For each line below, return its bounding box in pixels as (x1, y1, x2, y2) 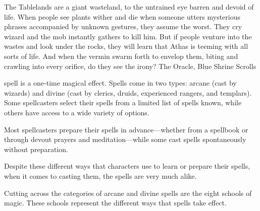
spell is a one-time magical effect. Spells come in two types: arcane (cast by (4, 78, 237, 88)
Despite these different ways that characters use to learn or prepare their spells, (4, 161, 250, 171)
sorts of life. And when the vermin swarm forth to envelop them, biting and (4, 50, 238, 61)
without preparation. (4, 144, 68, 154)
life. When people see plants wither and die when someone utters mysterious (4, 11, 240, 22)
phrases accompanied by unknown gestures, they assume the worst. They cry (4, 21, 242, 32)
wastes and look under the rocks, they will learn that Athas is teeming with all (4, 41, 248, 51)
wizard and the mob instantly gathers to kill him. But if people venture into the (4, 31, 252, 41)
